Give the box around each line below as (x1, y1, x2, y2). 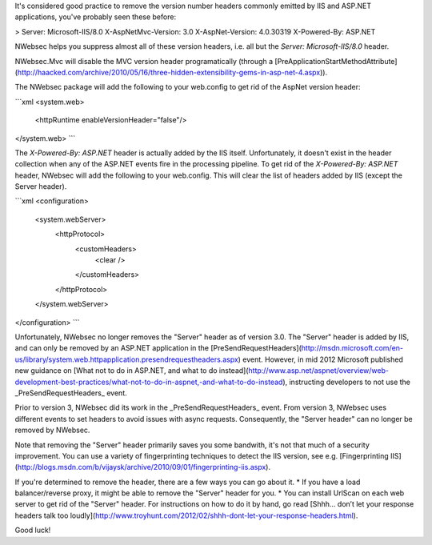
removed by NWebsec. (14, 425, 90, 435)
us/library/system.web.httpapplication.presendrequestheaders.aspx (14, 355, 239, 364)
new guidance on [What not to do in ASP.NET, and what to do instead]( (14, 366, 249, 375)
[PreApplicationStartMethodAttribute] (274, 56, 398, 66)
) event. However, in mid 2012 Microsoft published (238, 355, 403, 364)
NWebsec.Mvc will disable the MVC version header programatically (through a (14, 56, 274, 66)
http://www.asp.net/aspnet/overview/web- (248, 366, 390, 375)
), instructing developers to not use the (282, 377, 411, 387)
